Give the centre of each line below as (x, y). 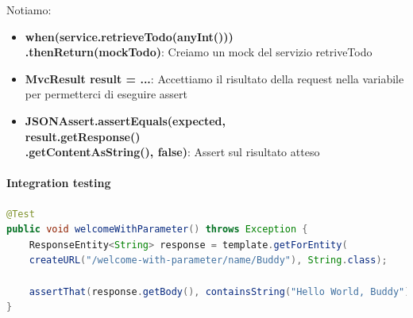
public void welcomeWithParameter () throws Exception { (157, 230)
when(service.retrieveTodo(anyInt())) (129, 36)
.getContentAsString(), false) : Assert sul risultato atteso (172, 152)
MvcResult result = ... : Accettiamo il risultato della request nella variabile (214, 78)
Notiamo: (29, 10)
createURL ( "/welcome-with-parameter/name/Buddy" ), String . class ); (208, 261)
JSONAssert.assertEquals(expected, (125, 120)
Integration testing (59, 183)
